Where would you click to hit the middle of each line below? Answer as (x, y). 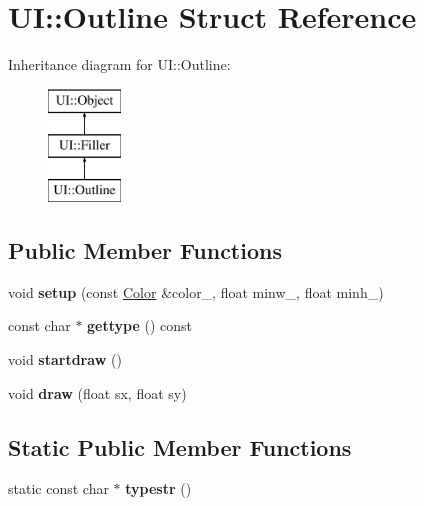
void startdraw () (65, 359)
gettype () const (140, 325)
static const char (58, 488)
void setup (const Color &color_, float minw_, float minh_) (196, 291)
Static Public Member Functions (180, 446)
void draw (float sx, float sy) (97, 392)
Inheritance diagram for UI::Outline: (119, 64)
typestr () (158, 488)
